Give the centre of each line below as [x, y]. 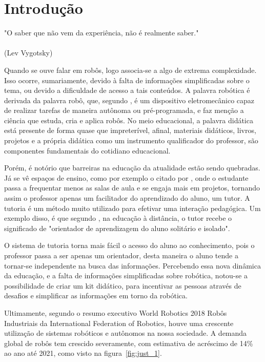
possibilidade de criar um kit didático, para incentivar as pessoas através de [123, 285]
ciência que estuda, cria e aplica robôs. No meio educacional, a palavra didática [129, 120]
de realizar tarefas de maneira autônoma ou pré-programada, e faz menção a [124, 110]
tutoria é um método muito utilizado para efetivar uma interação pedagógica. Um [132, 208]
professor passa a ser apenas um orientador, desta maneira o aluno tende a [121, 255]
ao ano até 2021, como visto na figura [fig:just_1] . [83, 353]
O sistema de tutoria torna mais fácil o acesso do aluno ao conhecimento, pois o [129, 245]
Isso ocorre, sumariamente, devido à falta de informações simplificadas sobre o [127, 80]
